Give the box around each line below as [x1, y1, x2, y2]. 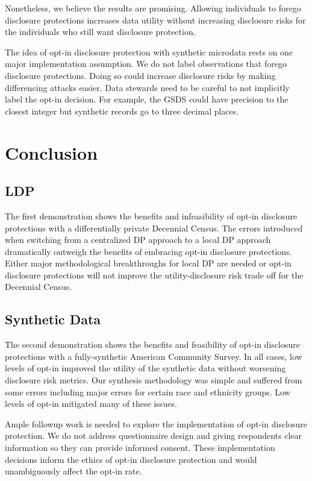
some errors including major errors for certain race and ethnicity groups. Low [5, 385, 290, 398]
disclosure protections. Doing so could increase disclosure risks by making [5, 69, 276, 81]
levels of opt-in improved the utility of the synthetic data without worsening [5, 362, 286, 374]
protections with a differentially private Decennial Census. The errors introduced [5, 221, 303, 234]
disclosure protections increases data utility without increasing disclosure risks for [5, 13, 306, 26]
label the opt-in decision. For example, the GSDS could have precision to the [5, 93, 289, 105]
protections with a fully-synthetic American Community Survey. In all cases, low [5, 350, 302, 362]
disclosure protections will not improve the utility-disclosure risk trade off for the [5, 268, 304, 281]
